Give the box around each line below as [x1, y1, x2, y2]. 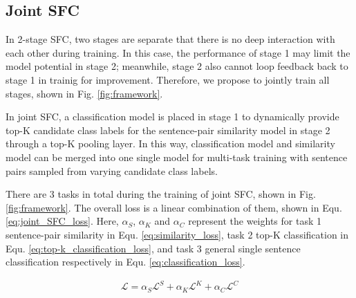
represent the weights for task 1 [188, 214, 321, 228]
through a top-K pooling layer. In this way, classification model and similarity [6, 136, 335, 151]
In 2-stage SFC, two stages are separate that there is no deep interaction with [6, 32, 335, 46]
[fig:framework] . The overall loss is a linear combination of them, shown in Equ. [6, 200, 342, 214]
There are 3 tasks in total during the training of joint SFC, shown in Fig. [6, 187, 316, 201]
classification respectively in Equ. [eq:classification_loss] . [6, 254, 245, 269]
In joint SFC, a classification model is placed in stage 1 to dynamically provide [6, 109, 339, 124]
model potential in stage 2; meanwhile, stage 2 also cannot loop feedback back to [6, 59, 348, 73]
